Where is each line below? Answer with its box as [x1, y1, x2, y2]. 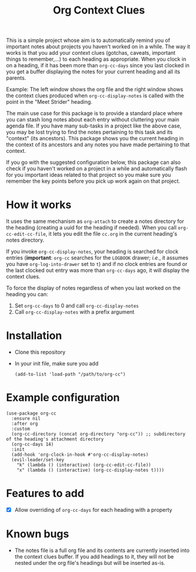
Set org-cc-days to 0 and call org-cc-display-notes [14, 302, 139, 310]
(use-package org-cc [6, 410, 57, 416]
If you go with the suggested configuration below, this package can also [6, 159, 181, 166]
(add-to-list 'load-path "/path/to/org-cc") [14, 372, 126, 377]
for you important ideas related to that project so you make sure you [6, 172, 171, 179]
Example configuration [6, 391, 120, 405]
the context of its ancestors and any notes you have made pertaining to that [6, 141, 190, 148]
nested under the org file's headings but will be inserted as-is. [14, 559, 166, 566]
